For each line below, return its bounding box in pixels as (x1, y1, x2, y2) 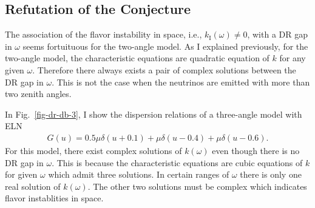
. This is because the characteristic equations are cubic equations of (52, 156, 303, 169)
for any (279, 52, 306, 64)
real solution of (5, 179, 61, 192)
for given (5, 168, 38, 181)
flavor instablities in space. (5, 192, 104, 204)
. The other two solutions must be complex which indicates (87, 179, 307, 192)
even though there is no (212, 144, 300, 156)
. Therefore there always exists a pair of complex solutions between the (32, 63, 296, 76)
